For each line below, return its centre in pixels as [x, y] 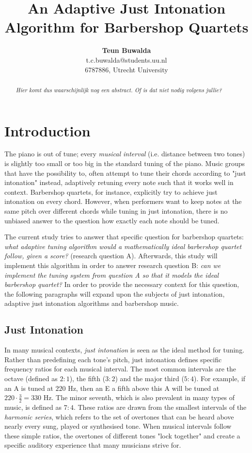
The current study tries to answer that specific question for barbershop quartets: [124, 237]
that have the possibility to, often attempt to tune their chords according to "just [125, 173]
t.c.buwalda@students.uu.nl [126, 59]
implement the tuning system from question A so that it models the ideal [112, 275]
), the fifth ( [87, 378]
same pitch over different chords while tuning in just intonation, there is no [116, 211]
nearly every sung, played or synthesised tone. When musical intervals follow [118, 426]
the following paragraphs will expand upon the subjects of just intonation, [115, 294]
